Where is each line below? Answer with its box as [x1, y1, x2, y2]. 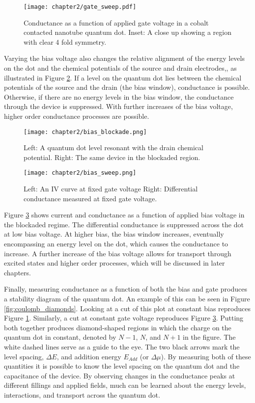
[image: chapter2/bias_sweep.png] [24, 169, 137, 177]
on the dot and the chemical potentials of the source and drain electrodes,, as [4, 63, 237, 73]
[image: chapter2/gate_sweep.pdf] [24, 3, 137, 10]
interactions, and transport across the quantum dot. [4, 389, 160, 400]
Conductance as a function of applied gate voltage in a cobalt [24, 17, 209, 27]
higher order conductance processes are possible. [4, 111, 149, 121]
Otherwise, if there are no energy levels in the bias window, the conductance [4, 91, 234, 102]
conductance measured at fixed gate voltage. [24, 193, 157, 203]
